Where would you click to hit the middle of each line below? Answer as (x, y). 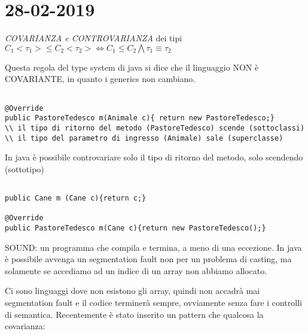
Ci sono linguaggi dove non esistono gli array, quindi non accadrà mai (132, 291)
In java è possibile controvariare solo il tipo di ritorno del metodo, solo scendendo (154, 157)
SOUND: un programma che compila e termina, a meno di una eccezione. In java (153, 247)
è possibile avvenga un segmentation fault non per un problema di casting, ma (148, 259)
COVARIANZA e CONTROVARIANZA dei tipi (94, 38)
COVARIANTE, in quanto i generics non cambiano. (100, 79)
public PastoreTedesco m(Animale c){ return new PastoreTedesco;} (140, 118)
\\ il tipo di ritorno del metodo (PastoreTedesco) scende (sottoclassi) (155, 128)
